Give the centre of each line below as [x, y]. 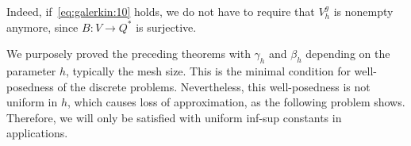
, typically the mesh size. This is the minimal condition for [208, 70]
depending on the [348, 54]
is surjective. [166, 27]
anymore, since [42, 27]
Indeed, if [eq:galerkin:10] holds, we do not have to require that [161, 11]
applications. [37, 133]
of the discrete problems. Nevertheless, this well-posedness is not [214, 86]
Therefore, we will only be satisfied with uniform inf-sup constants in [174, 117]
